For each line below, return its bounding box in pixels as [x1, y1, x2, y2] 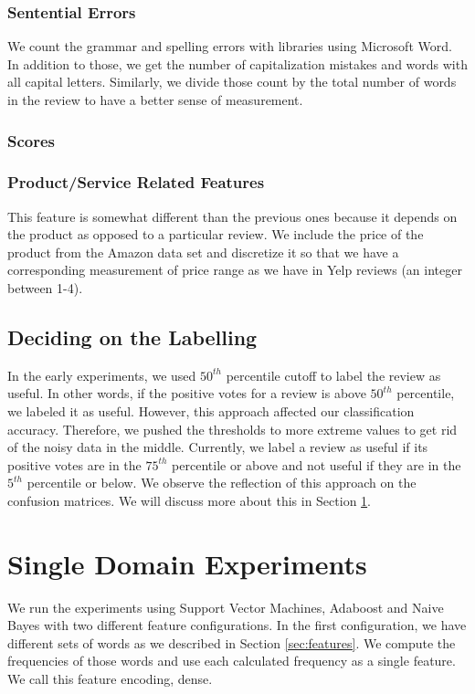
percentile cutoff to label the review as [226, 365, 441, 384]
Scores [7, 129, 56, 152]
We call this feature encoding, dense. [7, 669, 213, 689]
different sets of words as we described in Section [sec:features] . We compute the [7, 633, 456, 652]
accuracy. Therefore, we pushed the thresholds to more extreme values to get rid [7, 419, 458, 438]
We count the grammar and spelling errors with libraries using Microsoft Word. [7, 37, 452, 56]
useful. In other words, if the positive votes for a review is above [7, 384, 366, 403]
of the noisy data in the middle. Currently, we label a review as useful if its [7, 437, 428, 457]
